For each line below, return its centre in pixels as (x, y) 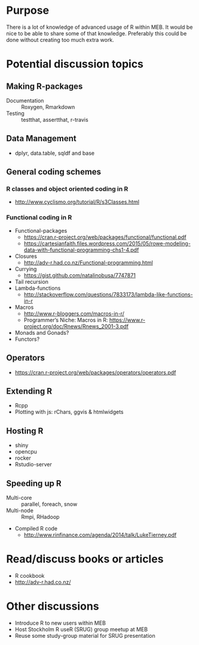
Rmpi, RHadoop (40, 517)
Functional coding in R (39, 218)
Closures (26, 256)
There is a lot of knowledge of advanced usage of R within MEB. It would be (99, 27)
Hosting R (25, 430)
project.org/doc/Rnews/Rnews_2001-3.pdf (76, 326)
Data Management (41, 139)
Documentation (25, 100)
